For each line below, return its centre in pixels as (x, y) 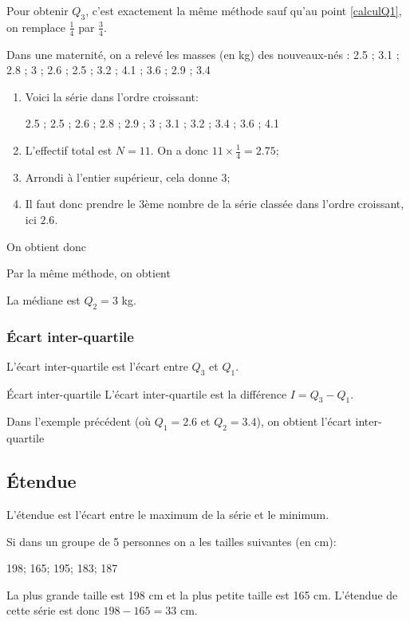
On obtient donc (46, 246)
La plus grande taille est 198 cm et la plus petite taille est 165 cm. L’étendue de (202, 594)
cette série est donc (53, 610)
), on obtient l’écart (304, 421)
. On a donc (179, 150)
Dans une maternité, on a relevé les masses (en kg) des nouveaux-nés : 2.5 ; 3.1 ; (203, 54)
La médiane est (43, 299)
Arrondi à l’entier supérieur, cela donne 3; (128, 177)
